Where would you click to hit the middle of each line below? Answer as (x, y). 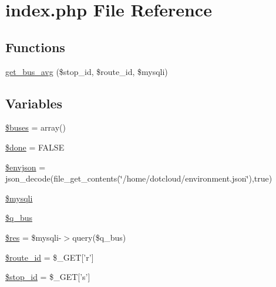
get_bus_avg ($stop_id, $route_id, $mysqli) (87, 71)
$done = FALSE (35, 147)
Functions (35, 47)
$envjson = (26, 167)
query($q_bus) (99, 237)
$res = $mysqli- (33, 237)
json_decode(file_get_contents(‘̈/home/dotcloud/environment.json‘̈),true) (139, 178)
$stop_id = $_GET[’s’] (48, 277)
